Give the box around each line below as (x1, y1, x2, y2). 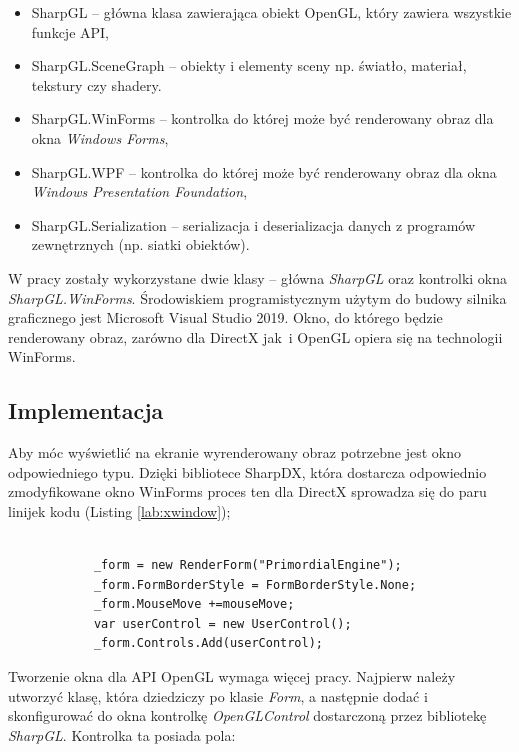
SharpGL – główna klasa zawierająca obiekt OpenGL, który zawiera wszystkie (31, 2, 512, 22)
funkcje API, (31, 21, 110, 42)
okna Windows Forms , (31, 127, 169, 148)
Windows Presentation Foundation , (31, 181, 248, 202)
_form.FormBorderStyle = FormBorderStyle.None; (93, 577, 417, 592)
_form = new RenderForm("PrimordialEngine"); (93, 558, 402, 573)
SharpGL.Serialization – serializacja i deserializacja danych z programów (31, 214, 476, 235)
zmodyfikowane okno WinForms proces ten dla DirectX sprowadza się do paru (8, 481, 487, 502)
